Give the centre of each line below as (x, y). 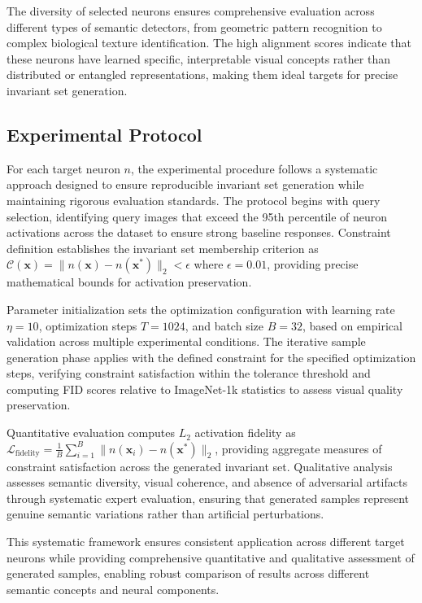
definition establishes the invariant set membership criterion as (163, 248)
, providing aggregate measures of (298, 448)
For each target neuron (63, 168)
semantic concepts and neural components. (113, 589)
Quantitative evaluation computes (91, 433)
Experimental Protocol (104, 134)
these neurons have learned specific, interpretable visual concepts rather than (198, 58)
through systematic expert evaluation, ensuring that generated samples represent (208, 498)
